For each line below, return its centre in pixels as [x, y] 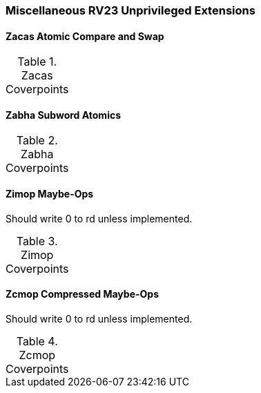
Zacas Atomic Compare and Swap [85, 36]
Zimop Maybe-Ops [50, 194]
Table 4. [37, 341]
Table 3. [37, 241]
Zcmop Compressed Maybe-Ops [83, 294]
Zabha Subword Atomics [64, 115]
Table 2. [37, 141]
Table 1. [37, 62]
